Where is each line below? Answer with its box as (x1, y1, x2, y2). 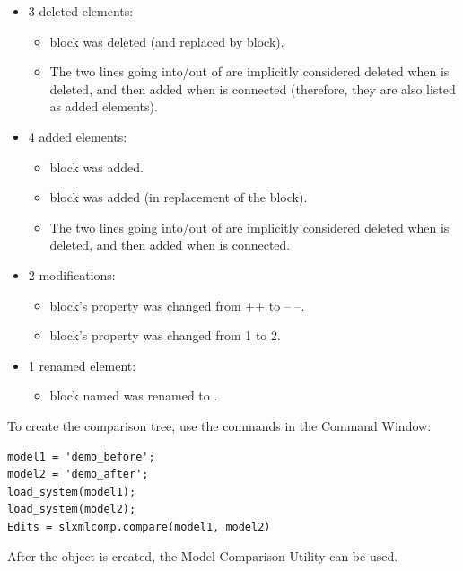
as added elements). (49, 97, 158, 116)
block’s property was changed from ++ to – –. (49, 295, 305, 314)
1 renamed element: (28, 356, 136, 374)
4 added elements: (28, 127, 127, 145)
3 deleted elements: (28, 2, 134, 20)
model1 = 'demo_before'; (7, 450, 155, 463)
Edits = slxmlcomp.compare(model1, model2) (7, 520, 271, 533)
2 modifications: (28, 265, 116, 284)
